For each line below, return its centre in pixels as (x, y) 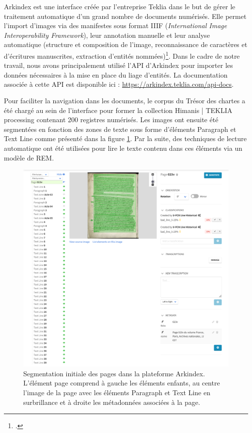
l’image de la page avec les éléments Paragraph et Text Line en (117, 392)
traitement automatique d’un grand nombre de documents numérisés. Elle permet (125, 16)
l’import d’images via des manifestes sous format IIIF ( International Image (116, 25)
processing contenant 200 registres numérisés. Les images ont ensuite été (111, 120)
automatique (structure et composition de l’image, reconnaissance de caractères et (126, 44)
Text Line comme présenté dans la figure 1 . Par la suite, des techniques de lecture (125, 138)
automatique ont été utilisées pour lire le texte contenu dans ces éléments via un (123, 148)
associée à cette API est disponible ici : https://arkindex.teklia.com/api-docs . (119, 84)
